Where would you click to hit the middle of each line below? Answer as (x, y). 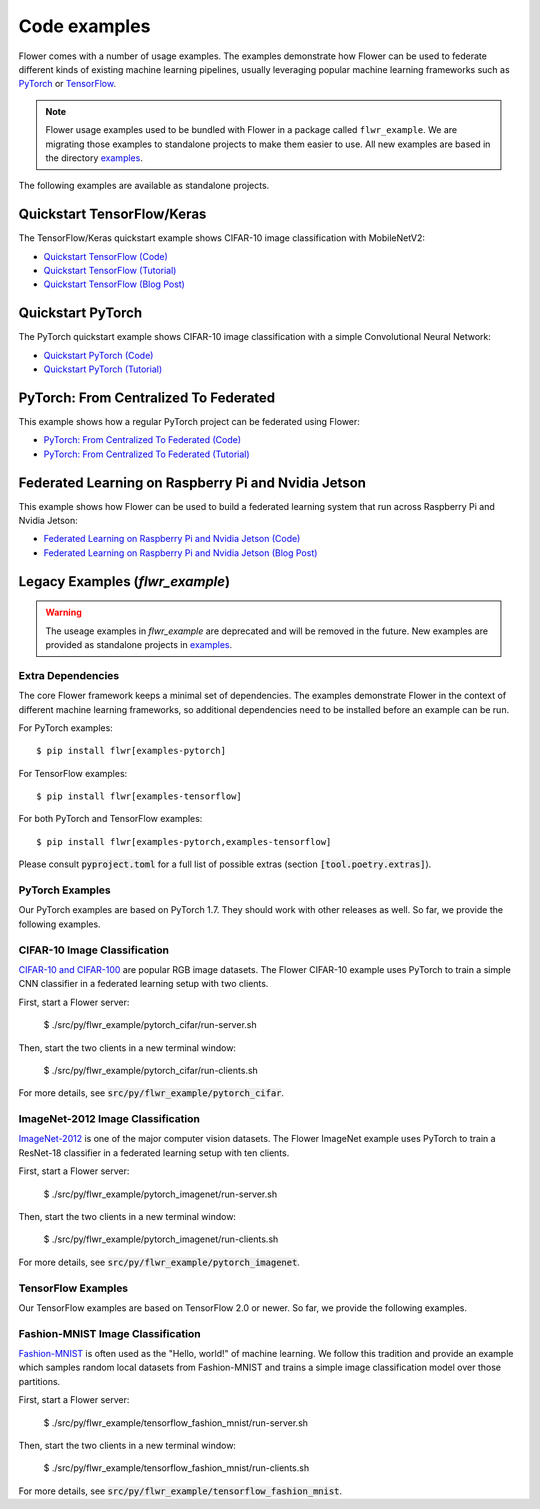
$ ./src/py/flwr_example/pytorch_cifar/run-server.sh (150, 1025)
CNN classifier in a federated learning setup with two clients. (143, 984)
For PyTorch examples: (66, 727)
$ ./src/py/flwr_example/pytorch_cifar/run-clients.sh (151, 1070)
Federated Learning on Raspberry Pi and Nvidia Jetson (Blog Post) (180, 552)
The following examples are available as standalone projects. (144, 186)
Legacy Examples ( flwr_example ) (124, 581)
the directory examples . (94, 157)
